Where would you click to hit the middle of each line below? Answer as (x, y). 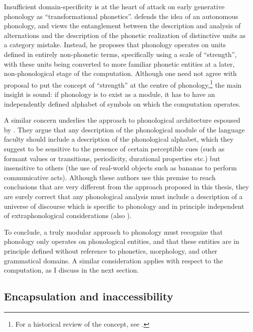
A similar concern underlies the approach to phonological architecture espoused (122, 120)
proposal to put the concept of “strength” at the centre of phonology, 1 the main (123, 84)
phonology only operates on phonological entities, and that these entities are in (122, 241)
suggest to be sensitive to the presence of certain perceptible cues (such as (114, 148)
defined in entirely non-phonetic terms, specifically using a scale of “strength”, (120, 54)
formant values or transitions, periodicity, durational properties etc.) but (112, 158)
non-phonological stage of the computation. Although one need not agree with (120, 73)
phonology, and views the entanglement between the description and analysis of (122, 26)
